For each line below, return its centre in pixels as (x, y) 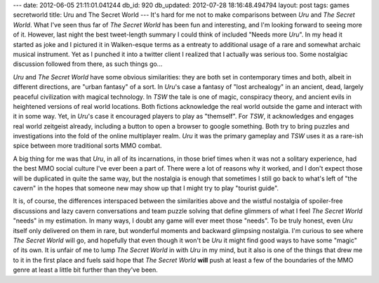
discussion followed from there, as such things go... (88, 64)
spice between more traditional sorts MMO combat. (87, 146)
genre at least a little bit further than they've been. (85, 270)
